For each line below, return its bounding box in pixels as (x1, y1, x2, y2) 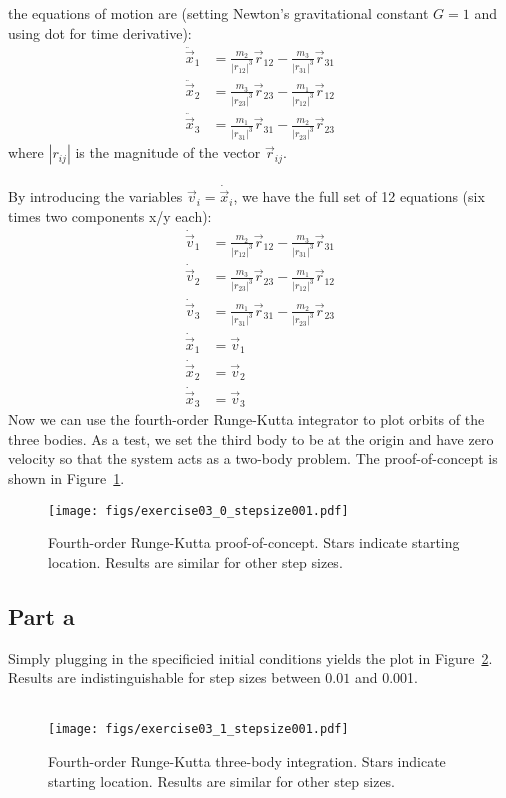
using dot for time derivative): (8, 22, 192, 43)
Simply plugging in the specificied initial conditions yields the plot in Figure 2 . (8, 647, 493, 668)
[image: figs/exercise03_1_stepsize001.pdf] (48, 722, 349, 737)
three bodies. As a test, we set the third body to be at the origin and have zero (8, 428, 494, 449)
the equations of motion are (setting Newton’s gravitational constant (8, 3, 429, 23)
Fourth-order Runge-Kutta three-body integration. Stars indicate (48, 751, 446, 772)
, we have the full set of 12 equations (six (233, 186, 485, 207)
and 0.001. (354, 667, 418, 688)
